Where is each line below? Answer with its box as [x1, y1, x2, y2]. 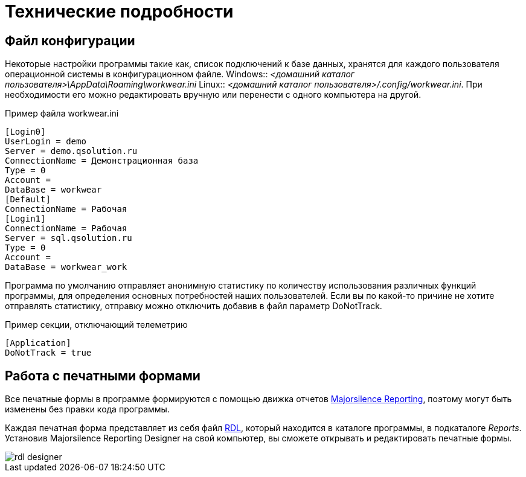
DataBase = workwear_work [5, 262, 127, 272]
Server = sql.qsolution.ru [5, 233, 132, 243]
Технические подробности [5, 1, 234, 22]
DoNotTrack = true [5, 348, 92, 358]
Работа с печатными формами [5, 368, 200, 383]
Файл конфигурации [5, 33, 135, 48]
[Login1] [5, 214, 46, 224]
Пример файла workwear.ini [5, 108, 119, 119]
